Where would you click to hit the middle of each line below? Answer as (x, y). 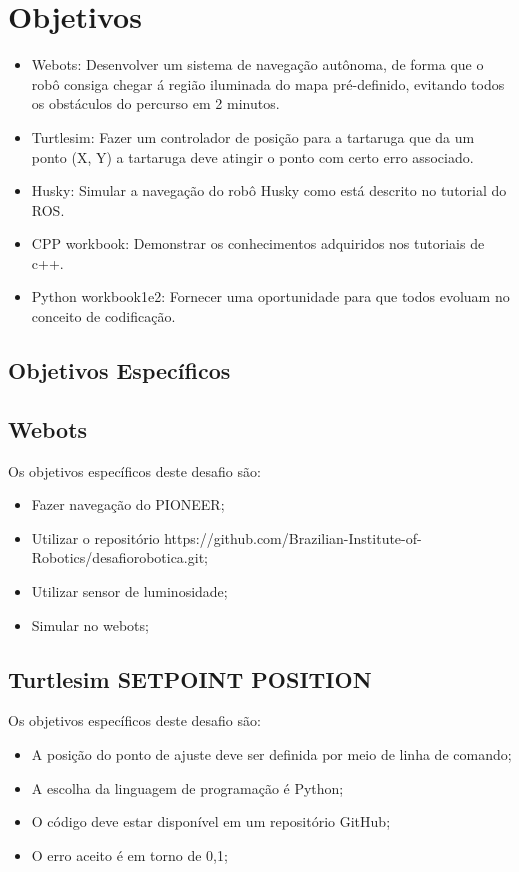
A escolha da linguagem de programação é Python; (187, 787)
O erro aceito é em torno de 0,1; (129, 854)
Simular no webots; (90, 624)
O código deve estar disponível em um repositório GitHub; (211, 821)
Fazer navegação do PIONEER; (128, 504)
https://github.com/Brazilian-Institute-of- (293, 537)
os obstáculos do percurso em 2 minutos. (155, 103)
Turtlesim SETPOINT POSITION (190, 678)
